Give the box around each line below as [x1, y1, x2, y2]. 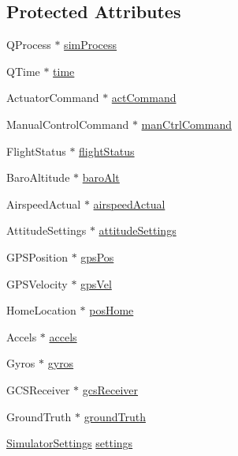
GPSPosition [6, 248, 68, 265]
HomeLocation [6, 302, 76, 318]
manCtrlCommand [141, 115, 232, 132]
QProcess [6, 36, 51, 53]
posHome [89, 302, 134, 318]
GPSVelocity [6, 275, 68, 292]
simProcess [64, 36, 117, 53]
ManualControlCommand [6, 115, 129, 132]
